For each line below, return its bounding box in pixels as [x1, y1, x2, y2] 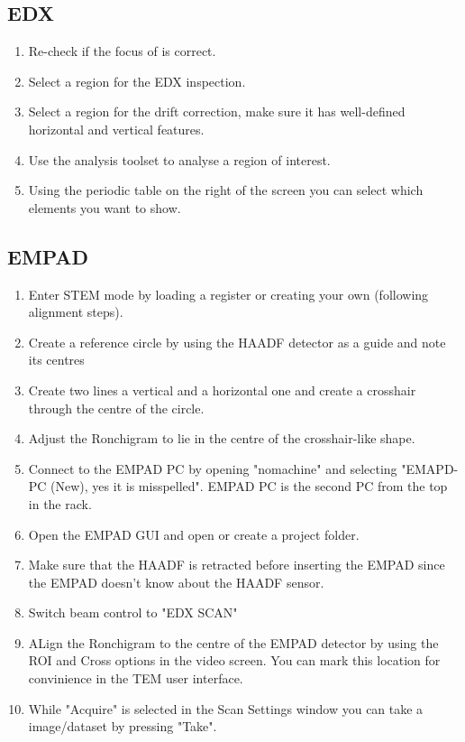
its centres [28, 350, 85, 369]
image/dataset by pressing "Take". [28, 717, 217, 736]
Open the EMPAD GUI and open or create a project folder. [28, 524, 360, 543]
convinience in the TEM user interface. [28, 669, 243, 688]
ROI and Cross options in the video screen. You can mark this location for [28, 651, 441, 670]
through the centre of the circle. [28, 398, 205, 417]
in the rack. [28, 494, 92, 513]
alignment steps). [28, 302, 123, 321]
